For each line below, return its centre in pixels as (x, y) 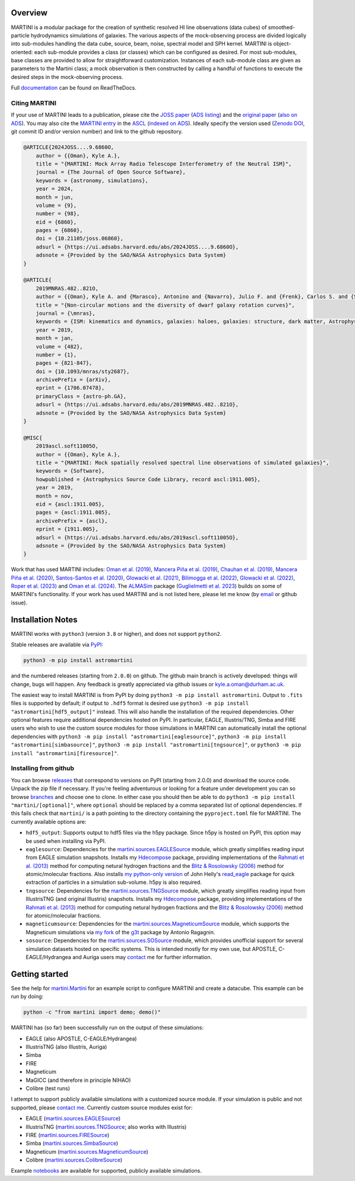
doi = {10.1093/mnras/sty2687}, (83, 371)
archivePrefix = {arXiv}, (73, 380)
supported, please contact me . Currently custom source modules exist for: (102, 1107)
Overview (29, 13)
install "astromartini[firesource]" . (65, 753)
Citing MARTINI (34, 103)
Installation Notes (44, 620)
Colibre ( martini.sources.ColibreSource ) (74, 1160)
